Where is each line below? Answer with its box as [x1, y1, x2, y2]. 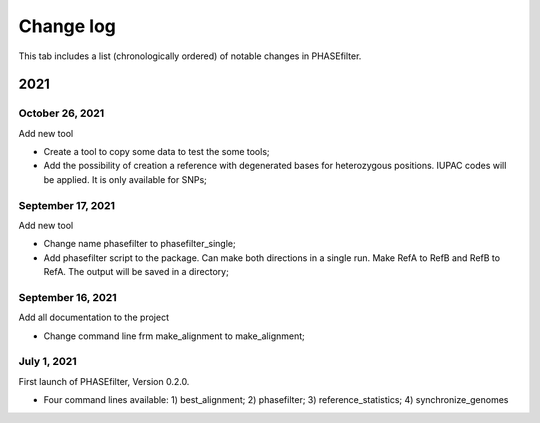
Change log [18, 15, 117, 37]
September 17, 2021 [18, 198, 115, 212]
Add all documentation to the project [18, 311, 170, 324]
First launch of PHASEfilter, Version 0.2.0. [18, 375, 190, 387]
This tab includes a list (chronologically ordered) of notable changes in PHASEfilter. [18, 50, 362, 62]
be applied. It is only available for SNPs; [43, 173, 207, 185]
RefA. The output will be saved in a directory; [43, 266, 229, 278]
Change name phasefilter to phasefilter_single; [43, 238, 236, 250]
